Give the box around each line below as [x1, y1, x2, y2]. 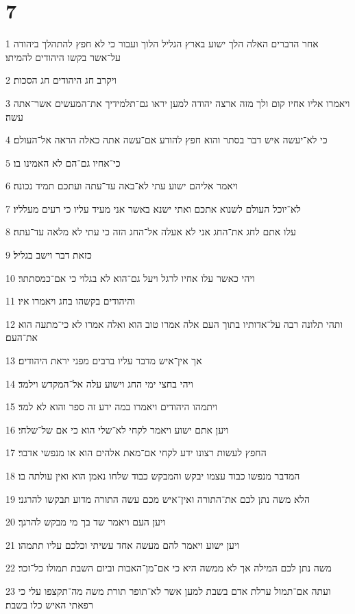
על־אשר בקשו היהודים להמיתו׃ [5, 49, 121, 64]
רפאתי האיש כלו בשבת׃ [5, 597, 93, 611]
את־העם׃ [5, 330, 38, 344]
